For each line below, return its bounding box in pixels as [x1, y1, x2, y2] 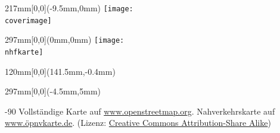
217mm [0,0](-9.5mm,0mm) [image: [5, 2, 133, 14]
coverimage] [5, 16, 52, 25]
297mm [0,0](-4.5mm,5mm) [5, 85, 101, 97]
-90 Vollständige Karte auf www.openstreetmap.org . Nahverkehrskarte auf [5, 104, 275, 117]
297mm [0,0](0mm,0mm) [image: [5, 33, 125, 46]
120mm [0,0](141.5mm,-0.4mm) [5, 65, 116, 77]
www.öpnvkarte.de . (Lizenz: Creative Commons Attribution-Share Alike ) [5, 116, 271, 129]
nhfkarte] [5, 47, 43, 56]
